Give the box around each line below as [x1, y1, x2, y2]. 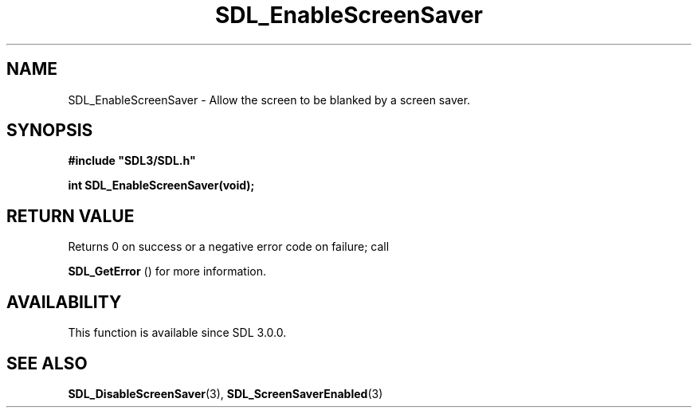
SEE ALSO [6, 353, 88, 373]
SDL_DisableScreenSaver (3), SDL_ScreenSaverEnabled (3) [68, 386, 383, 400]
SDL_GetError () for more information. [68, 264, 267, 279]
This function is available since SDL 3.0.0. [68, 326, 287, 340]
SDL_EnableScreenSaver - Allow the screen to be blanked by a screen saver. [68, 92, 471, 107]
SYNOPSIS [6, 120, 93, 141]
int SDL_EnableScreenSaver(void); [68, 178, 255, 193]
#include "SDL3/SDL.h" [68, 154, 196, 168]
